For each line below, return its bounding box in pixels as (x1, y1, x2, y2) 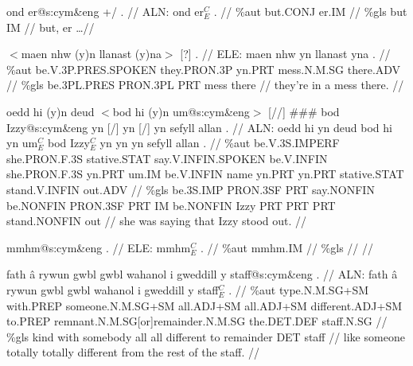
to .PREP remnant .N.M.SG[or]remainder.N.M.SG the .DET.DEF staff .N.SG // (6, 313, 388, 329)
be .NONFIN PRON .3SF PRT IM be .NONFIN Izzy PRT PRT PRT (6, 197, 336, 213)
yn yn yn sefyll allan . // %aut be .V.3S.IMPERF (99, 134, 340, 151)
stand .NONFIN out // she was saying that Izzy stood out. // (6, 212, 307, 229)
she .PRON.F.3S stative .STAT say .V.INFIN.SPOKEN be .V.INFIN (6, 150, 328, 166)
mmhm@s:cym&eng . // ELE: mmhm (6, 239, 191, 255)
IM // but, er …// (6, 18, 95, 35)
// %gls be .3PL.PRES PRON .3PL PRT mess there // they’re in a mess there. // (6, 76, 404, 93)
